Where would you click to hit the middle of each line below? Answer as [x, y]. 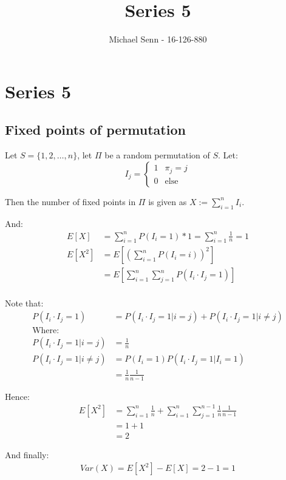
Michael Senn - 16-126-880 [158, 39]
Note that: [24, 303]
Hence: [17, 396]
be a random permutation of [157, 155]
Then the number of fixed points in [70, 201]
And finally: [27, 454]
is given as [168, 201]
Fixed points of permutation [95, 130]
